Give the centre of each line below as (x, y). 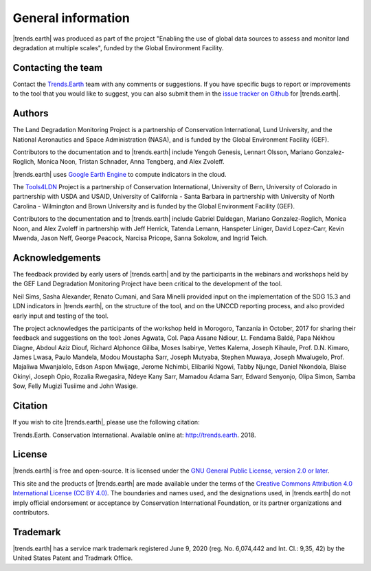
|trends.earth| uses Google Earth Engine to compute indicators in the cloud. (120, 174)
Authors (31, 114)
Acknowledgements (57, 258)
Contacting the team (58, 68)
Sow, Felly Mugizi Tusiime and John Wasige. (75, 386)
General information (71, 18)
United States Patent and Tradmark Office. (73, 558)
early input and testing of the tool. (61, 316)
